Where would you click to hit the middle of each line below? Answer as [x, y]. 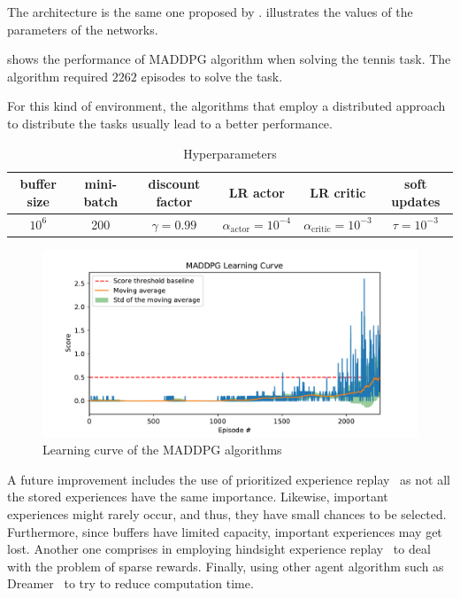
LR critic [338, 192]
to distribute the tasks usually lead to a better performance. [170, 123]
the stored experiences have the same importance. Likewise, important [198, 497]
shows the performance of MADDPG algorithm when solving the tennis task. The [229, 59]
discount [174, 184]
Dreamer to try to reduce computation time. [130, 583]
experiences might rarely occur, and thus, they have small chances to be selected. [227, 514]
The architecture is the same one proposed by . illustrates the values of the [210, 12]
